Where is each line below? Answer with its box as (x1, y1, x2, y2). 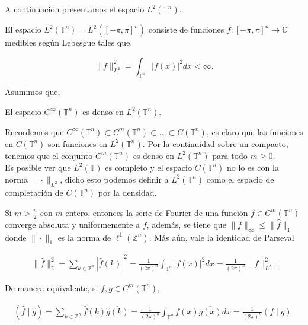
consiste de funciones (148, 23, 224, 35)
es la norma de (57, 231, 111, 243)
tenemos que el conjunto (5, 149, 93, 161)
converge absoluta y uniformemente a (5, 218, 140, 230)
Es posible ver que (5, 161, 71, 173)
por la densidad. (98, 186, 157, 198)
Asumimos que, (5, 85, 60, 98)
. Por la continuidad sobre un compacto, (142, 137, 288, 149)
